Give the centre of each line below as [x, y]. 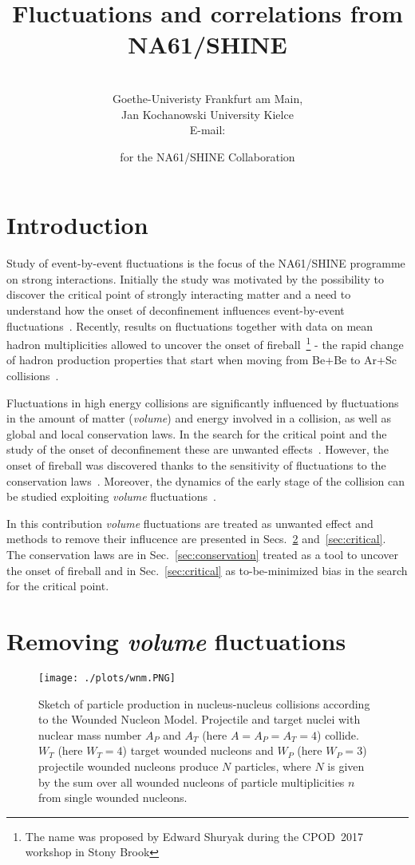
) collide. [338, 734]
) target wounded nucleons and [198, 750]
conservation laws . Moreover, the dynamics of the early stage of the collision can [206, 480]
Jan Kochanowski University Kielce [207, 114]
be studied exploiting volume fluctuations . [111, 496]
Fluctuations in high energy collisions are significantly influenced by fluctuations [203, 402]
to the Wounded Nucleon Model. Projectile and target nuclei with [200, 719]
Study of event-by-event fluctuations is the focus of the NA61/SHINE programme [206, 263]
